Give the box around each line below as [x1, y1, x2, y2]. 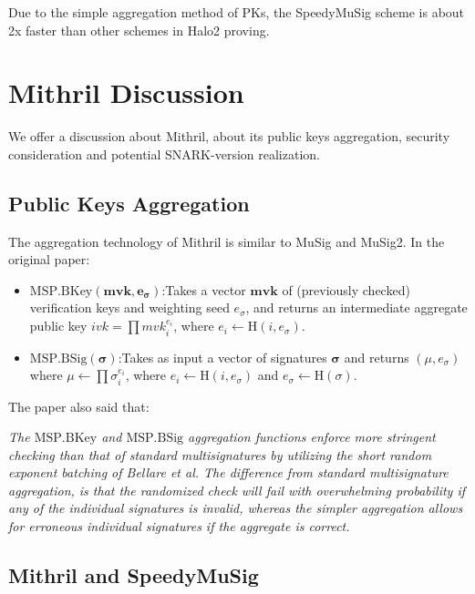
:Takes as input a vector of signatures [118, 347, 327, 366]
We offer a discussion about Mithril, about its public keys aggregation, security [8, 127, 450, 146]
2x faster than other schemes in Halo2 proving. [8, 20, 270, 39]
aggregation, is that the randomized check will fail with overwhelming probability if [8, 480, 465, 499]
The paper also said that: [8, 396, 150, 415]
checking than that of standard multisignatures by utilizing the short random [8, 445, 432, 464]
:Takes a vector [161, 280, 246, 299]
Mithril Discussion [8, 74, 244, 111]
